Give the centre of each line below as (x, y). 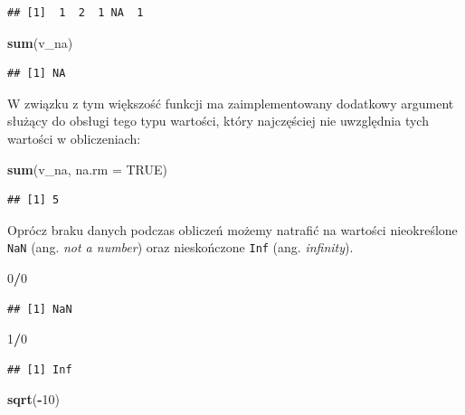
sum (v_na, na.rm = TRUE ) (87, 169)
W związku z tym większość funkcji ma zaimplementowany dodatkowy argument (231, 103)
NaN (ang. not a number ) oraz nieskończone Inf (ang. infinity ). (180, 247)
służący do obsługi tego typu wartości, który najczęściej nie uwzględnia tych (218, 121)
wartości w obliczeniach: (74, 138)
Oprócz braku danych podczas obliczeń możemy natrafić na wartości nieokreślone (232, 229)
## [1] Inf (40, 369)
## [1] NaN (40, 309)
